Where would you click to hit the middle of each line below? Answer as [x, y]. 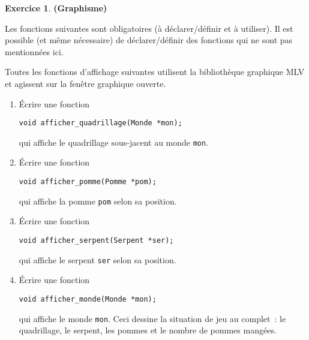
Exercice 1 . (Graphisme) [56, 8]
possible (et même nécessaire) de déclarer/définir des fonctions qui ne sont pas [149, 40]
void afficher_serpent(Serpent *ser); [96, 240]
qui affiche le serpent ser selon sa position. [97, 259]
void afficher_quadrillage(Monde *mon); [100, 123]
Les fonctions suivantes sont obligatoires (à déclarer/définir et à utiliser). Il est [149, 28]
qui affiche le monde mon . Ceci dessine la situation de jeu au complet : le [152, 318]
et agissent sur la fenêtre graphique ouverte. [85, 83]
